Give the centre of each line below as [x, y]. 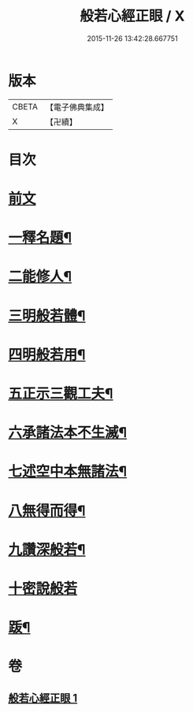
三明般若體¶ [47, 315]
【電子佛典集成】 [77, 107]
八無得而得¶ [47, 511]
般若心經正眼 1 [43, 698]
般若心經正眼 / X [132, 16]
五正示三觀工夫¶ [61, 394]
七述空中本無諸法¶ [68, 471]
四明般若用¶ [47, 354]
